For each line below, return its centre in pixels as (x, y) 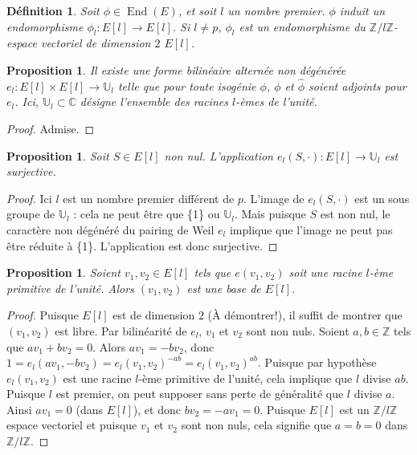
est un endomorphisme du (302, 26)
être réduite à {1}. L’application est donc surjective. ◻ (142, 245)
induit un (362, 10)
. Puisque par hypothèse (317, 362)
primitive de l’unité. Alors (70, 288)
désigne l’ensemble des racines (154, 102)
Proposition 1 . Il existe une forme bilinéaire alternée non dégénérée (176, 69)
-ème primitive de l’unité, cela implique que (245, 378)
